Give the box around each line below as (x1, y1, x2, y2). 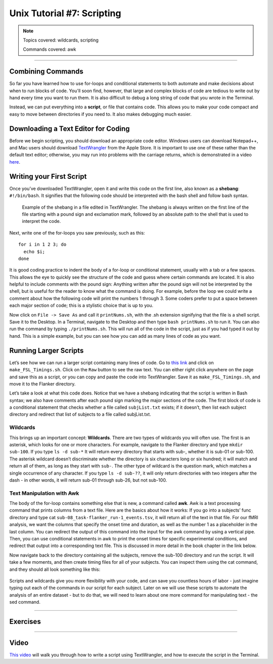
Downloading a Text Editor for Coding (9, 124, 130, 133)
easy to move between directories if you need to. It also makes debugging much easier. (9, 111, 192, 117)
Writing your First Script (9, 172, 87, 181)
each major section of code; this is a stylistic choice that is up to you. (9, 302, 154, 308)
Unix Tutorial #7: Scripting (9, 8, 121, 19)
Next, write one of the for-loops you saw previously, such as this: (9, 229, 145, 236)
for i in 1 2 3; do (18, 242, 67, 248)
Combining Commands (9, 67, 83, 76)
